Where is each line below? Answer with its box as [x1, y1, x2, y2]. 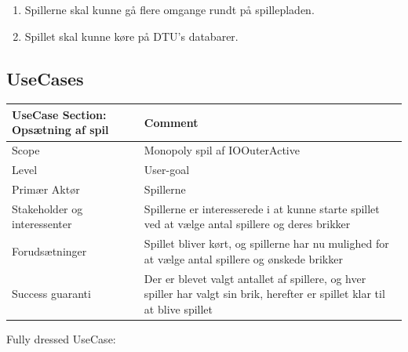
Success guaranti [12, 285, 91, 302]
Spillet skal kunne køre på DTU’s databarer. [24, 27, 239, 44]
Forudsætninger [12, 243, 87, 259]
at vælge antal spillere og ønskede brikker [144, 250, 343, 267]
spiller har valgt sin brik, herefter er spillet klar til [144, 285, 385, 302]
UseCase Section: [12, 106, 107, 122]
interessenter [12, 216, 72, 232]
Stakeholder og [12, 200, 83, 216]
